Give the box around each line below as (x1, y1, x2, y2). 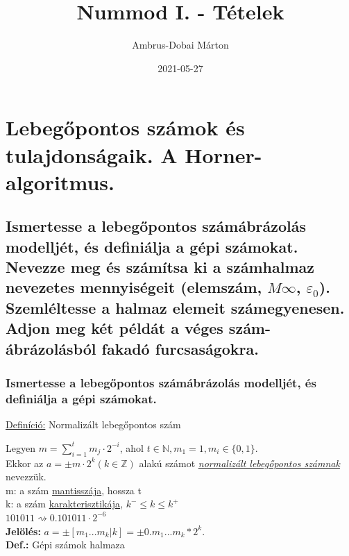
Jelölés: (6, 523, 41, 538)
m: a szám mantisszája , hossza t (6, 482, 142, 497)
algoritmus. (6, 167, 114, 196)
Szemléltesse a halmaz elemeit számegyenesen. (6, 296, 345, 318)
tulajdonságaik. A (6, 140, 178, 169)
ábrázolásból (6, 337, 96, 359)
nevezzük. (6, 469, 46, 484)
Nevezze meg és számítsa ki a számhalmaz (6, 256, 314, 278)
